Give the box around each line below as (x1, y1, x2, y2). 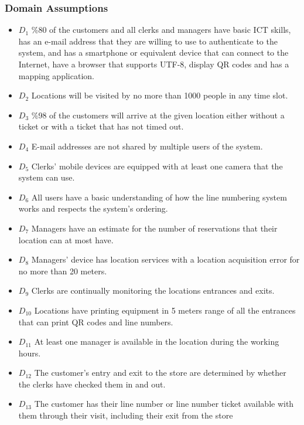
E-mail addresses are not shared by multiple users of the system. (31, 140, 263, 152)
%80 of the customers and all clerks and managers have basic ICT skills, (31, 23, 291, 36)
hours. (18, 346, 41, 359)
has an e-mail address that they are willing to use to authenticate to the (18, 35, 278, 47)
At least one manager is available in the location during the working (34, 335, 279, 348)
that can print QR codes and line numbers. (18, 315, 173, 328)
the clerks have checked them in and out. (18, 378, 166, 390)
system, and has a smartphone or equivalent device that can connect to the (18, 46, 289, 59)
